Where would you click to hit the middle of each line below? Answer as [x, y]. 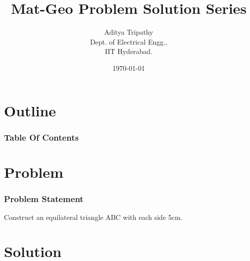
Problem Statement [44, 198]
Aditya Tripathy [129, 32]
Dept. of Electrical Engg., [129, 41]
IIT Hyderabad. [129, 51]
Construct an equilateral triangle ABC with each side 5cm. [93, 217]
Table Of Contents [41, 137]
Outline [30, 110]
